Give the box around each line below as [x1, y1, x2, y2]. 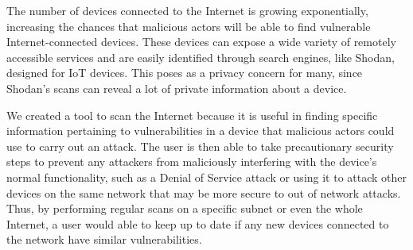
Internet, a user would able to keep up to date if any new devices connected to [6, 215, 389, 232]
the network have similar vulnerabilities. [6, 231, 202, 248]
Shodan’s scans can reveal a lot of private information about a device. [6, 79, 347, 96]
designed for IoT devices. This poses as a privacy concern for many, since [6, 64, 363, 81]
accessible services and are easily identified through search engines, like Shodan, [6, 48, 395, 65]
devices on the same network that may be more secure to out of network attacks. [6, 184, 401, 201]
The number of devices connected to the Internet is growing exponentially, [6, 2, 368, 18]
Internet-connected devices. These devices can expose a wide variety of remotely [6, 33, 396, 50]
